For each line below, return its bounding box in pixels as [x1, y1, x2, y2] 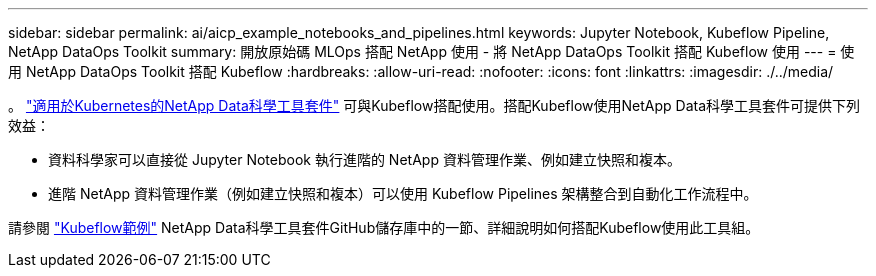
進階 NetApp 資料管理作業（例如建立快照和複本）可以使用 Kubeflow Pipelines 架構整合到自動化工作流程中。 [48, 185, 758, 202]
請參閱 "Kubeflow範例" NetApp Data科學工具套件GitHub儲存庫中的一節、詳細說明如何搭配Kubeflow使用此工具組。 [8, 219, 760, 236]
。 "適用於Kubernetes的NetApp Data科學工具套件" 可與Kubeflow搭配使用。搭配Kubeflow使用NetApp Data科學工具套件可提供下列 [8, 97, 861, 114]
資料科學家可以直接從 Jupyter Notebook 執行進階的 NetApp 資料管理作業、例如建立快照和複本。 [48, 151, 681, 168]
